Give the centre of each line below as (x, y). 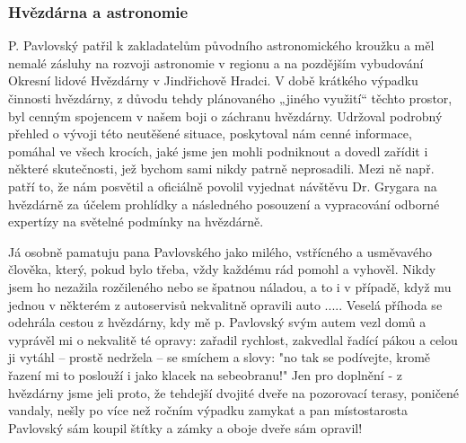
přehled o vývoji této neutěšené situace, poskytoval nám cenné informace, (210, 133)
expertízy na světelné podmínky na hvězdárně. (136, 221)
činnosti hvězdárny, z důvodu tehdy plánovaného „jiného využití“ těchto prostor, (230, 98)
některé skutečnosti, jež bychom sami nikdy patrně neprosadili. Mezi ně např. (221, 168)
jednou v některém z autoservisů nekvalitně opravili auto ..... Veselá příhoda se (225, 304)
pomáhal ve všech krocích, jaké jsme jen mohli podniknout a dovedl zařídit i (218, 151)
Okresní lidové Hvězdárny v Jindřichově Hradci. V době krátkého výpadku (213, 80)
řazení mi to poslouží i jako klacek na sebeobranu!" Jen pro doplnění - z (205, 374)
